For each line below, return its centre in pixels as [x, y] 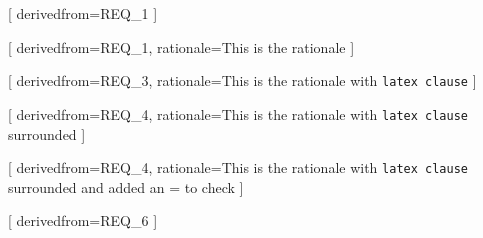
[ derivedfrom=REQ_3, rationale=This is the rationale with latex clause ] [242, 80]
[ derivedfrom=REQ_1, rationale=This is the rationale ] [181, 46]
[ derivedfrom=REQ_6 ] [83, 220]
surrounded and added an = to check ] [126, 186]
